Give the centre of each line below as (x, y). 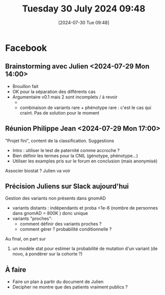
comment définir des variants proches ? (61, 224)
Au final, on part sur (26, 239)
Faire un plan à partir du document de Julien (58, 282)
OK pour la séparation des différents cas (54, 91)
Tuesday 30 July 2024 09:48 (84, 9)
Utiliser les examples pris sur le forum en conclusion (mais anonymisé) (85, 161)
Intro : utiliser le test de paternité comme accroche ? (66, 150)
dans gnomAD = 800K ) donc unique (50, 213)
